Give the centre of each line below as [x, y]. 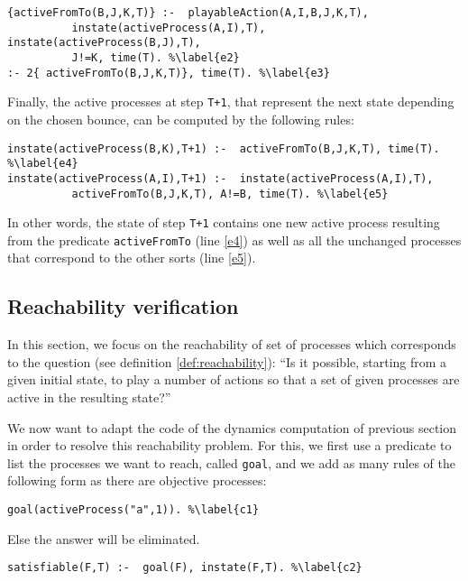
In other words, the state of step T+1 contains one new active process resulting [224, 222]
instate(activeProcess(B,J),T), [104, 43]
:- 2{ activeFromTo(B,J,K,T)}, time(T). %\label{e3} [169, 73]
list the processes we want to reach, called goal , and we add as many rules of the [231, 462]
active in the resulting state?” [89, 397]
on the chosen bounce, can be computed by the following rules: [181, 119]
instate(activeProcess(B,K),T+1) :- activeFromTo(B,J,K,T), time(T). [224, 148]
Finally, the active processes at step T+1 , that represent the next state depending [231, 101]
